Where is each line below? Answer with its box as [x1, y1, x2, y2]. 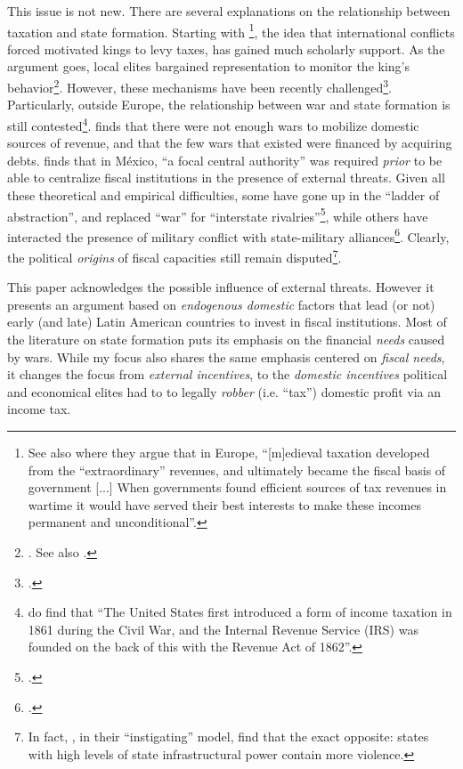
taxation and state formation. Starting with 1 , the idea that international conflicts [7, 20, 455, 41]
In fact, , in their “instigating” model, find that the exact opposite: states [28, 727, 429, 746]
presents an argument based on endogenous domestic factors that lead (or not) [7, 295, 435, 313]
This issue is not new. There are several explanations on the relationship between [7, 2, 451, 20]
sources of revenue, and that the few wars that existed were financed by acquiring [7, 134, 452, 152]
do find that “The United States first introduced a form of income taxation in [28, 603, 452, 621]
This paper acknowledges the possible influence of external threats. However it [7, 278, 435, 296]
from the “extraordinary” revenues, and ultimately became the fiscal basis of [28, 460, 446, 479]
